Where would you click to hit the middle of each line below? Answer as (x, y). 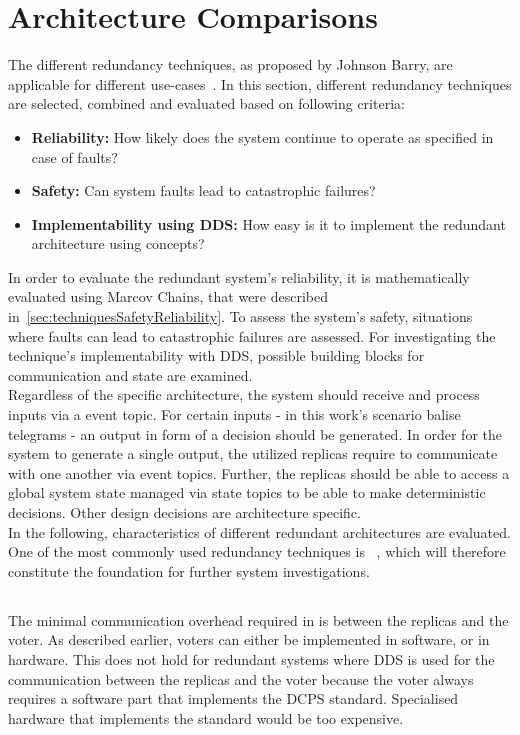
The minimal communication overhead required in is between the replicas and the (258, 619)
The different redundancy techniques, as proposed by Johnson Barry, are (230, 64)
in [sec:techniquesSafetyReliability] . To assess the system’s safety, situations (240, 316)
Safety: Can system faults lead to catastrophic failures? (203, 190)
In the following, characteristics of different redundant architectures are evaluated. (259, 531)
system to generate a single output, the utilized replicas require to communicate (253, 453)
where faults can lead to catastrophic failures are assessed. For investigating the (252, 335)
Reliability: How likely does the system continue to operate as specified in (262, 136)
